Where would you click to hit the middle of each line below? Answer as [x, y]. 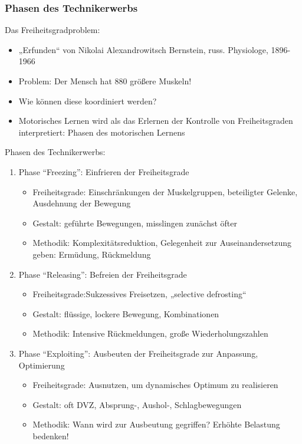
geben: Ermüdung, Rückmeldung [92, 254]
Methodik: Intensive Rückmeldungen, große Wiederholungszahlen [150, 333]
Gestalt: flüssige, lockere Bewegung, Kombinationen [126, 313]
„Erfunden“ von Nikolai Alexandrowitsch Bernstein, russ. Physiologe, [143, 49]
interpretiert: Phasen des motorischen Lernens [102, 132]
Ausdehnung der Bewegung [82, 203]
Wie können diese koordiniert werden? [88, 101]
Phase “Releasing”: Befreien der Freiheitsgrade [103, 274]
